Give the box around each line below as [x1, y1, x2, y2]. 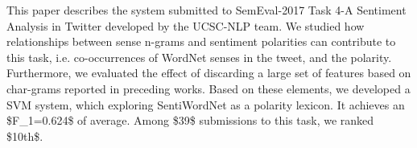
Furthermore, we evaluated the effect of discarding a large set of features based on [6, 64, 411, 81]
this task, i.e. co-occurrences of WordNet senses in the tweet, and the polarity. [6, 48, 392, 65]
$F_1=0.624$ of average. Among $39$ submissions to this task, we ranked [6, 112, 374, 129]
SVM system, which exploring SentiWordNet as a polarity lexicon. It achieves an [6, 96, 405, 113]
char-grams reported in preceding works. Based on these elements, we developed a [6, 80, 411, 97]
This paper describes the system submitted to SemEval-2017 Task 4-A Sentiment [6, 2, 407, 18]
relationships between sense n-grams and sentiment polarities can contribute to [6, 33, 396, 50]
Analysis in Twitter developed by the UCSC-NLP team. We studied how [6, 17, 365, 34]
